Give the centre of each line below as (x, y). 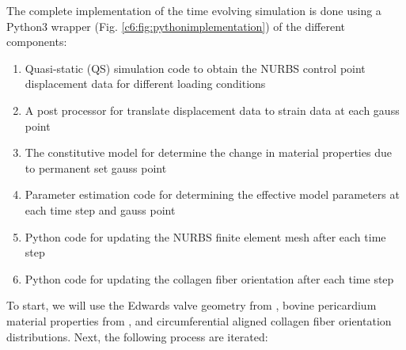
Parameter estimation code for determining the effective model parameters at (212, 194)
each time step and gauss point (100, 209)
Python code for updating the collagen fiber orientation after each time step (209, 278)
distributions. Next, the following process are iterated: (137, 336)
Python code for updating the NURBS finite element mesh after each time (205, 236)
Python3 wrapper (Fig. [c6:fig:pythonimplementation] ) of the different (176, 26)
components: (37, 42)
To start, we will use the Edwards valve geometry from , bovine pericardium (192, 305)
